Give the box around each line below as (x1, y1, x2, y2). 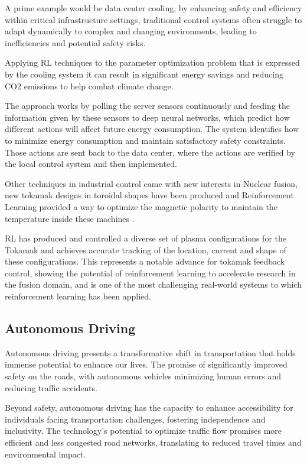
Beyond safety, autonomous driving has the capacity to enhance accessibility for (5, 401, 293, 414)
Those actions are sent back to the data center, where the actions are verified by (5, 146, 295, 158)
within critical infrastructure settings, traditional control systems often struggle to (5, 13, 302, 25)
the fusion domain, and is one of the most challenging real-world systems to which (5, 278, 302, 291)
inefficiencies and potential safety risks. (5, 36, 146, 49)
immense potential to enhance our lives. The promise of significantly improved (5, 358, 288, 370)
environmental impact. (5, 447, 86, 460)
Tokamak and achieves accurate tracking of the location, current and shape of (5, 243, 286, 256)
